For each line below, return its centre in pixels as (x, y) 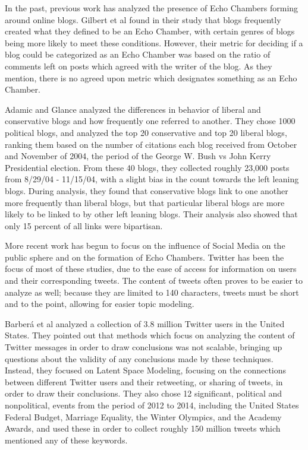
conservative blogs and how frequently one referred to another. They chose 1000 (150, 121)
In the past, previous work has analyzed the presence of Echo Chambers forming (152, 8)
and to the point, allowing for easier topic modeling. (100, 304)
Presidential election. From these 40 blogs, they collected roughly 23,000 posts (147, 167)
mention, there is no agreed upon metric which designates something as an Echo (151, 77)
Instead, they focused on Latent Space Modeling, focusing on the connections (146, 370)
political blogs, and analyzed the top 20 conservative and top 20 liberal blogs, (146, 132)
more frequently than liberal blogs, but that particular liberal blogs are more (145, 202)
